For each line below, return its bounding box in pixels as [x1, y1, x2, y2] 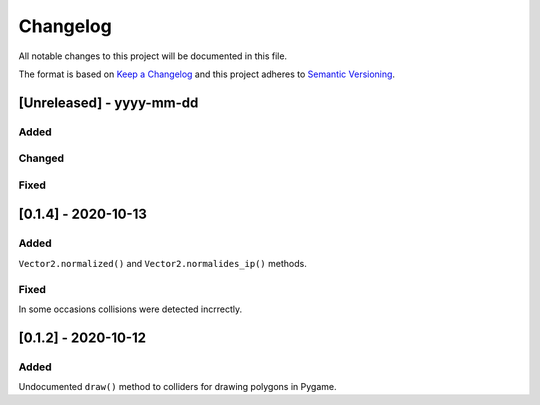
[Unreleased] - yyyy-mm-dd [18, 94, 199, 111]
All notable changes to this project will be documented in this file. [18, 50, 288, 62]
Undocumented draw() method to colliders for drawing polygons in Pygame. [18, 381, 337, 393]
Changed [18, 151, 65, 165]
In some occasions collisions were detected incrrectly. [18, 303, 243, 315]
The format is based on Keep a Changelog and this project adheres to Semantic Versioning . [18, 68, 395, 80]
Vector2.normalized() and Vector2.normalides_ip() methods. [18, 257, 307, 269]
